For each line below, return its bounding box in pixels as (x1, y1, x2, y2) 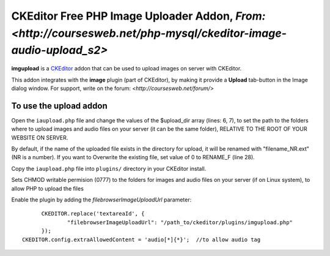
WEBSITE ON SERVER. (11, 134, 68, 141)
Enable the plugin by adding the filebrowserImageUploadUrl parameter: (11, 196, 192, 203)
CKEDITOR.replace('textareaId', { (41, 210, 145, 217)
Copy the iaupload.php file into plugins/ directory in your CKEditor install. (11, 165, 207, 172)
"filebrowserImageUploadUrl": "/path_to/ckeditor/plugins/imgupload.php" (67, 219, 293, 226)
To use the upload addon (11, 100, 108, 111)
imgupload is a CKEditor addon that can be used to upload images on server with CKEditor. (11, 65, 242, 72)
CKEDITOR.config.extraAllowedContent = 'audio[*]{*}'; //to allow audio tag (22, 236, 261, 243)
